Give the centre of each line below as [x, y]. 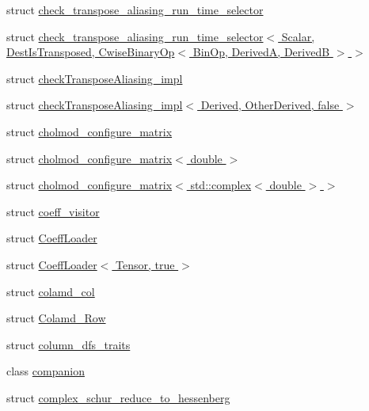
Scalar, [298, 36]
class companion [46, 371]
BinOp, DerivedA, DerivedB [261, 52]
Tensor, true [145, 264]
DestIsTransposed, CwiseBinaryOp [91, 52]
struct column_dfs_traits [68, 344]
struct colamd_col [51, 291]
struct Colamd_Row [56, 318]
